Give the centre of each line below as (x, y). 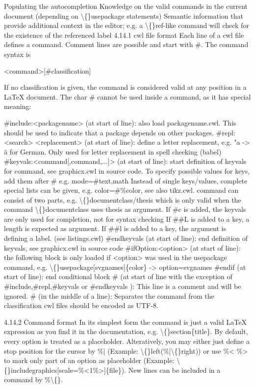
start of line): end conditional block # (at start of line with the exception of (118, 276)
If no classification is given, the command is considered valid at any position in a (125, 87)
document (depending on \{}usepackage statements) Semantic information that (124, 15)
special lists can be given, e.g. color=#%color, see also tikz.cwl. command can (121, 190)
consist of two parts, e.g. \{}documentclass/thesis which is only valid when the (123, 199)
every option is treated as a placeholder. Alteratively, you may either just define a (127, 341)
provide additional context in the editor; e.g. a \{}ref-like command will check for (127, 25)
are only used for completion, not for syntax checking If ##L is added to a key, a (127, 219)
